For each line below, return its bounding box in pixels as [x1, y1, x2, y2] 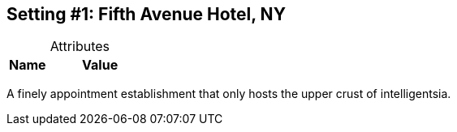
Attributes [50, 38, 110, 55]
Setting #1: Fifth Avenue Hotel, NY [6, 4, 286, 24]
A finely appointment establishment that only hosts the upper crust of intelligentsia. [6, 87, 451, 101]
